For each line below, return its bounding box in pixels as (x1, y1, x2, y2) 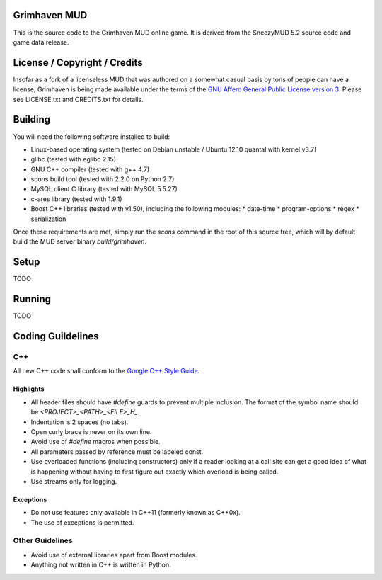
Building (13, 113, 51, 125)
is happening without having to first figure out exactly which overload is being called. (30, 467, 279, 476)
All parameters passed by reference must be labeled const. (30, 447, 204, 456)
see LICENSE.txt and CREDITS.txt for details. (13, 95, 144, 103)
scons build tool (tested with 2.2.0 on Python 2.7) (30, 175, 175, 183)
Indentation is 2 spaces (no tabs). (30, 418, 129, 426)
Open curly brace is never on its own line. (30, 427, 152, 436)
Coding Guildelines (13, 330, 99, 343)
